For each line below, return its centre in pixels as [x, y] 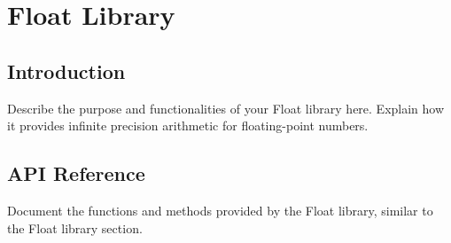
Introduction [66, 71]
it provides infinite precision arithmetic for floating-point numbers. [188, 125]
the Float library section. [75, 227]
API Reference [76, 173]
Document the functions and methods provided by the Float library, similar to [220, 210]
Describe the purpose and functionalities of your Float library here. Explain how [226, 108]
